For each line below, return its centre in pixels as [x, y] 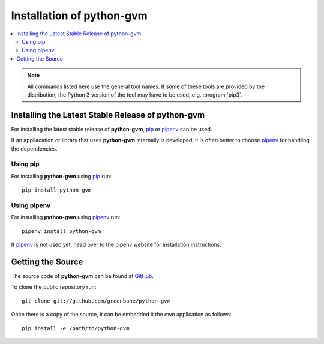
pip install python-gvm [57, 190]
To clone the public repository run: [54, 287]
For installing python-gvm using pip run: [61, 176]
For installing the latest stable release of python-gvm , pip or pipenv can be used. [112, 129]
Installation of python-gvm [79, 16]
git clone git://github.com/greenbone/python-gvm [96, 301]
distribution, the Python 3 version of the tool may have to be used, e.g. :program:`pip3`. [135, 95]
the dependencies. [34, 149]
